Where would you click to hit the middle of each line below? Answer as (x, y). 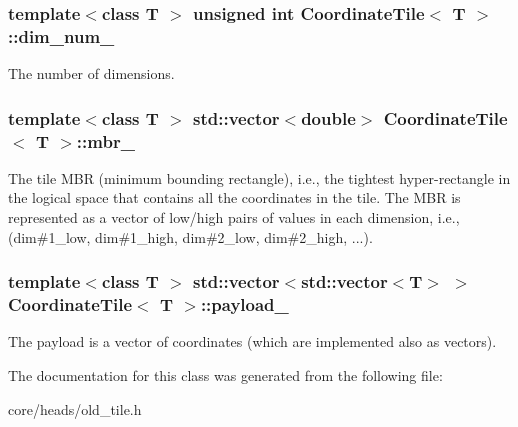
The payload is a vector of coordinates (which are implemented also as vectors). (252, 341)
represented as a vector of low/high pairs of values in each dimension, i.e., (234, 217)
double (328, 117)
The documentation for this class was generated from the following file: (225, 374)
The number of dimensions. (91, 73)
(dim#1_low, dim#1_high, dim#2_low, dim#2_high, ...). (190, 236)
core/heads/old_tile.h (75, 408)
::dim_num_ (61, 35)
